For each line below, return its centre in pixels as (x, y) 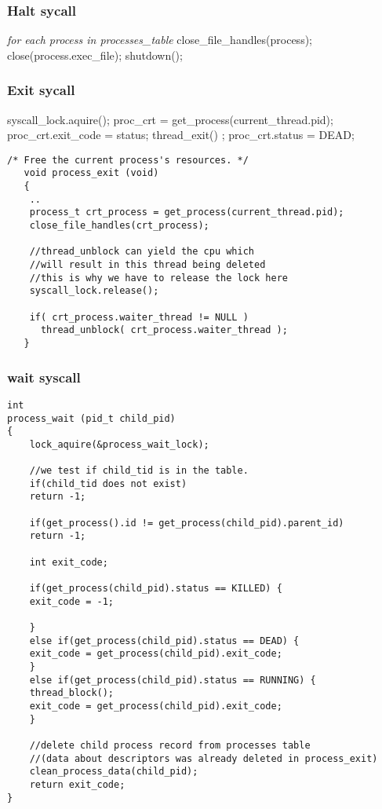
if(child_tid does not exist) (108, 483)
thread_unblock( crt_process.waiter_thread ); (164, 330)
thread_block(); (72, 693)
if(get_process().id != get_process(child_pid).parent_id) (187, 523)
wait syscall (44, 377)
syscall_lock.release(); (94, 291)
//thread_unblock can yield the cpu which (142, 252)
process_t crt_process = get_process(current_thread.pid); (187, 212)
